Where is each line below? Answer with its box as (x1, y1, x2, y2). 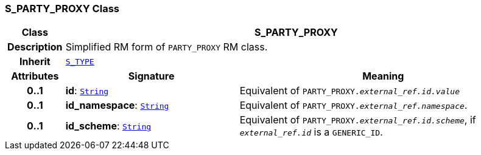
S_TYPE (65, 57, 94, 66)
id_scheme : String (65, 120, 152, 133)
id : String (65, 84, 109, 97)
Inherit (19, 55, 51, 68)
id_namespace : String (65, 99, 169, 112)
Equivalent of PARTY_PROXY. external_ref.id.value (239, 84, 460, 97)
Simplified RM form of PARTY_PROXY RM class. (65, 41, 268, 53)
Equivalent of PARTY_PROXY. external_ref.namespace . (239, 99, 468, 112)
